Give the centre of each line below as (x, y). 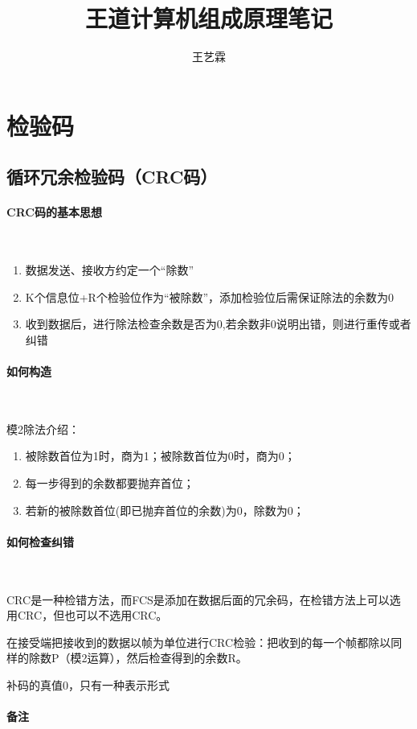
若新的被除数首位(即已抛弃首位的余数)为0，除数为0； (165, 510)
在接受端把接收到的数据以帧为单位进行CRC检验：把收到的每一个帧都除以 (199, 642)
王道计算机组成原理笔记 (208, 18)
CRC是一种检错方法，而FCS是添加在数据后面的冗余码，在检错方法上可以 (198, 599)
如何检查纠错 (40, 541)
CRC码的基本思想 (54, 212)
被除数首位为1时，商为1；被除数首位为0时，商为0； (160, 456)
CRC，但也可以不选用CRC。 (92, 615)
